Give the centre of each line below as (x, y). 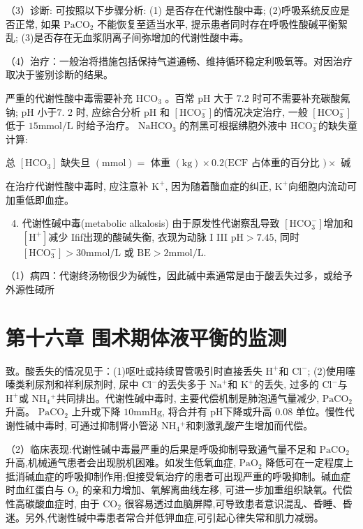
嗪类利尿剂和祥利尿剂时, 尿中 (72, 384)
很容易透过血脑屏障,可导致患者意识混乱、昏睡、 (234, 503)
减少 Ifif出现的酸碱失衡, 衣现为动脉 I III (138, 236)
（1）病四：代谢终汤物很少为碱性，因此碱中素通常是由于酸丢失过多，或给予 (179, 275)
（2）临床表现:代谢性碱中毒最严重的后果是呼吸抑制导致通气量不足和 (161, 448)
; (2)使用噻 (332, 370)
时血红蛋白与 (35, 490)
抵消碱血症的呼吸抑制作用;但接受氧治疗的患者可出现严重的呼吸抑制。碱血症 (178, 476)
